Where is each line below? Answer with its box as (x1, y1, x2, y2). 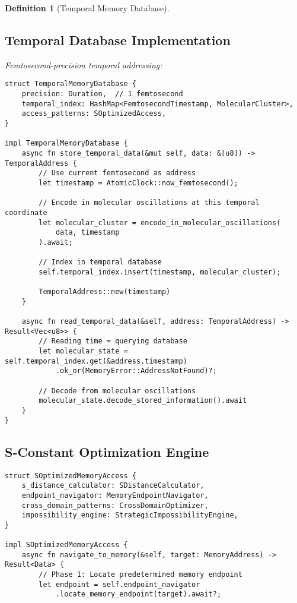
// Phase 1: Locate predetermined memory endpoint (39, 570, 242, 579)
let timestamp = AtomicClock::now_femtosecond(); (39, 178, 238, 187)
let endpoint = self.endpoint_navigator (39, 580, 200, 589)
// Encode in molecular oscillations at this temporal (39, 198, 260, 207)
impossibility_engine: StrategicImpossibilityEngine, (21, 511, 238, 520)
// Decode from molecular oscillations (39, 386, 196, 395)
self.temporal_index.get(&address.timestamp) (5, 356, 187, 365)
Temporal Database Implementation (5, 30, 231, 49)
